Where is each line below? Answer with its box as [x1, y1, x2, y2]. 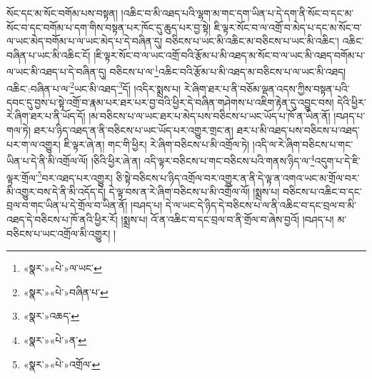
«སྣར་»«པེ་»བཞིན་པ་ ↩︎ [23, 284, 109, 299]
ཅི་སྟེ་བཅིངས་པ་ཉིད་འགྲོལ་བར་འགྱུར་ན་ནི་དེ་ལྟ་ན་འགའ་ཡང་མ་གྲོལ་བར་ [116, 170, 360, 185]
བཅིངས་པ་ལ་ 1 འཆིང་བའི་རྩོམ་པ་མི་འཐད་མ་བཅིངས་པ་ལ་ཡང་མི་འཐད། [109, 62, 346, 79]
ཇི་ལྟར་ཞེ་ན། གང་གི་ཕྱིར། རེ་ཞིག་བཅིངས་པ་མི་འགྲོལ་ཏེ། [64, 136, 250, 151]
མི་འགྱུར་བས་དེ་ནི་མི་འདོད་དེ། [6, 183, 106, 198]
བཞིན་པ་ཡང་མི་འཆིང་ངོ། [6, 47, 91, 62]
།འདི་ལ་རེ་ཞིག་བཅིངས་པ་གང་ [252, 136, 353, 151]
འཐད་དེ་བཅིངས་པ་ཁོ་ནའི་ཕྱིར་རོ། [6, 211, 118, 226]
